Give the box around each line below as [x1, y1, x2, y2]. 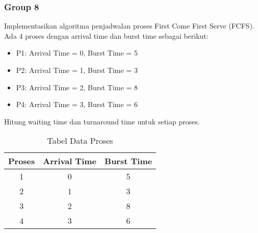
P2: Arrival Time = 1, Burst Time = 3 [16, 65, 138, 75]
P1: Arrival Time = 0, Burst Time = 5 [16, 47, 138, 58]
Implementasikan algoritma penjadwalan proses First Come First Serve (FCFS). [4, 20, 254, 31]
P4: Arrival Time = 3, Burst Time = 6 [16, 99, 138, 110]
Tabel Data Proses [47, 135, 113, 147]
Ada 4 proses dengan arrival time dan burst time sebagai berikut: [4, 30, 209, 41]
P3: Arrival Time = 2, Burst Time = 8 [16, 82, 138, 92]
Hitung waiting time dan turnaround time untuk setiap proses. [4, 116, 200, 126]
